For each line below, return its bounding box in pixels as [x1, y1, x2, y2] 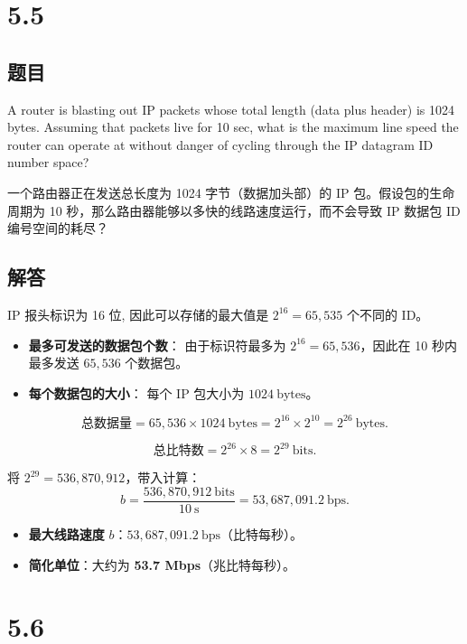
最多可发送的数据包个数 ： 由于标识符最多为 [28, 335, 286, 354]
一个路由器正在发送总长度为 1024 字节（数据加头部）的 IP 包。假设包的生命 [7, 182, 455, 201]
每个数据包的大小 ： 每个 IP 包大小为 [28, 383, 245, 402]
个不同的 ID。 [346, 304, 429, 323]
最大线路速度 [28, 524, 105, 543]
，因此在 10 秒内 [360, 335, 457, 354]
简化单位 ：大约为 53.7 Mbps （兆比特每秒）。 [28, 555, 295, 574]
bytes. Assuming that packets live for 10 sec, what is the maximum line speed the [7, 117, 459, 136]
